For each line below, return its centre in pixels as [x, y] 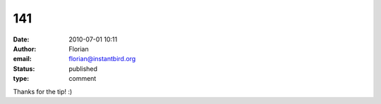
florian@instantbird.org [102, 59]
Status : [24, 69]
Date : [21, 39]
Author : [25, 48]
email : [22, 59]
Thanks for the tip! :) [43, 91]
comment [83, 79]
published [83, 69]
